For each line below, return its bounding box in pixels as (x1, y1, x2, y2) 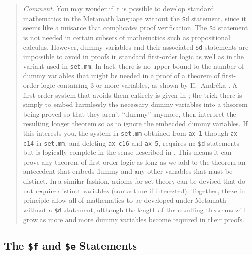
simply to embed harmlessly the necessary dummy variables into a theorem (23, 99, 248, 109)
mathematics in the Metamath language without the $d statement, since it (23, 13, 246, 23)
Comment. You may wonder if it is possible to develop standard (23, 3, 214, 13)
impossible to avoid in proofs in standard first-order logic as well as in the (23, 51, 244, 62)
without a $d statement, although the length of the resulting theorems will (23, 204, 246, 214)
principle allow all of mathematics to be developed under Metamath (23, 195, 226, 205)
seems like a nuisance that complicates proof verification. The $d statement (23, 22, 248, 33)
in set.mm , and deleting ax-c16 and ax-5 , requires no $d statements (36, 137, 239, 148)
